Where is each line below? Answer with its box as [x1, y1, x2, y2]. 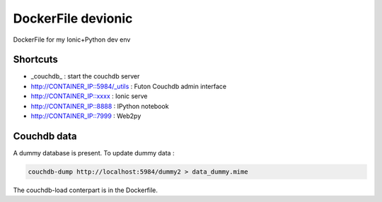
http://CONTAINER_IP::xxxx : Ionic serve [30, 92, 148, 100]
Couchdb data [13, 130, 77, 142]
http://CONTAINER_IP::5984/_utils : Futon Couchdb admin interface [30, 82, 226, 90]
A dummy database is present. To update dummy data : [13, 148, 175, 157]
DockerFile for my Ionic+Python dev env [13, 35, 131, 44]
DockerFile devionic [13, 11, 133, 26]
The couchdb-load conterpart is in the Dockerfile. [13, 186, 158, 194]
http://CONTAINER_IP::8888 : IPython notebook [30, 102, 169, 110]
